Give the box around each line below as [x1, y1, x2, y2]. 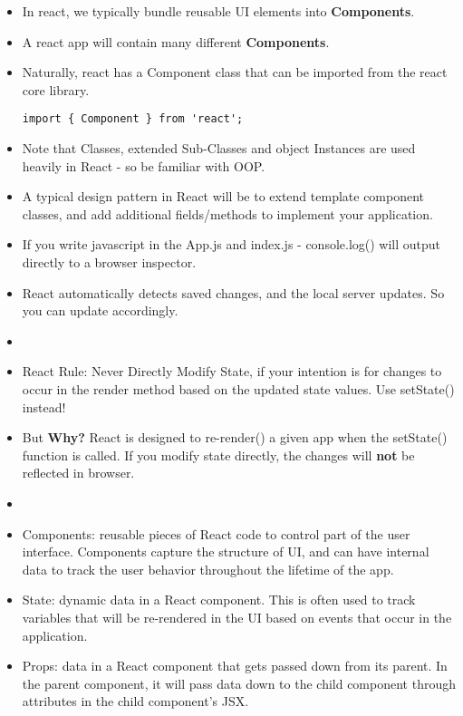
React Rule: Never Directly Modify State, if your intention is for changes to [22, 362, 442, 381]
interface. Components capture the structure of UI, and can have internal [22, 542, 429, 561]
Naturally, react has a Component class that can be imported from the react [22, 63, 448, 82]
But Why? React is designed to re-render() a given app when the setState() [22, 428, 448, 447]
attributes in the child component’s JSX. [22, 692, 249, 711]
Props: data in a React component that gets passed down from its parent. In [22, 656, 448, 675]
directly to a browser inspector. [22, 253, 197, 271]
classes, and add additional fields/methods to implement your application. [22, 204, 433, 223]
